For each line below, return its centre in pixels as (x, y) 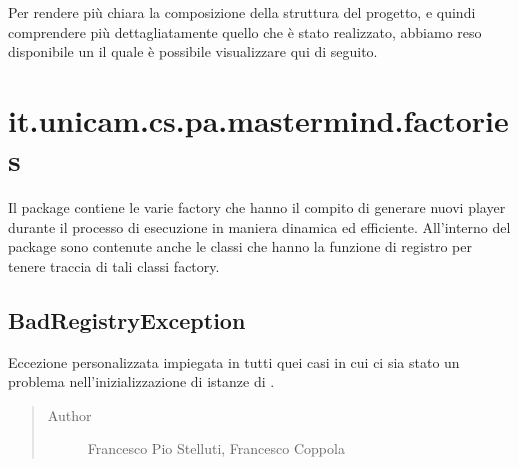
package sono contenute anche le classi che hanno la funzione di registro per (240, 246)
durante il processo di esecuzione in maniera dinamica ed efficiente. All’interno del (259, 226)
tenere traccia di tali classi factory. (114, 265)
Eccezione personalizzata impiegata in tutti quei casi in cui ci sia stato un (234, 361)
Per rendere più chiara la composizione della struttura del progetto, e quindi (242, 12)
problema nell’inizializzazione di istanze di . (141, 381)
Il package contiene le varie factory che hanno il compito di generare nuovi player (257, 207)
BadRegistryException (127, 319)
